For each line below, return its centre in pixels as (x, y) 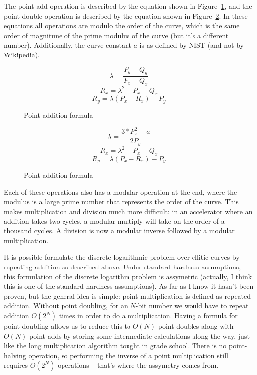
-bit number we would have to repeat (192, 305)
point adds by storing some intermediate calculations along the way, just (139, 336)
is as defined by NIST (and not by (192, 45)
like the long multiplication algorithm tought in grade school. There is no (115, 346)
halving (15, 355)
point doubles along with (196, 326)
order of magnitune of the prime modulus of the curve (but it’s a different (116, 35)
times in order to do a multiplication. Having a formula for (148, 315)
